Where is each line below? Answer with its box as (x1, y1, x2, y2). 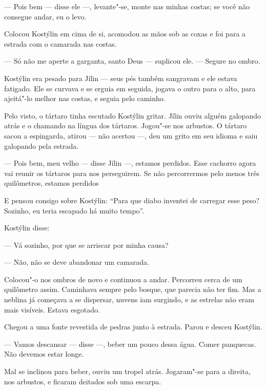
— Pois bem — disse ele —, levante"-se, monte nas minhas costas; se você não (4, 1, 250, 11)
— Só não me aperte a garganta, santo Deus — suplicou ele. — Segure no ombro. (4, 55, 260, 66)
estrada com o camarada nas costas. (4, 38, 117, 49)
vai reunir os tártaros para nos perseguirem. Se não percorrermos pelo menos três (4, 167, 259, 178)
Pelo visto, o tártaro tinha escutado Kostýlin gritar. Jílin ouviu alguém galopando (4, 110, 261, 121)
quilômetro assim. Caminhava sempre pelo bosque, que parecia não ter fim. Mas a (4, 284, 261, 295)
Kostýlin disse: (4, 222, 50, 233)
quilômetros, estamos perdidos (4, 178, 99, 188)
